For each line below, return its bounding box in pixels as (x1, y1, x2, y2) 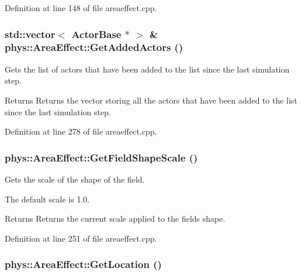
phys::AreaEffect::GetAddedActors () (5, 40, 183, 54)
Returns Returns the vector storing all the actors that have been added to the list (5, 94, 298, 106)
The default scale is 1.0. (5, 192, 90, 205)
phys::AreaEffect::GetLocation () (5, 257, 162, 271)
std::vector (5, 26, 55, 41)
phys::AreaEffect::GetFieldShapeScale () (5, 150, 198, 164)
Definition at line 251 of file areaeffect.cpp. (5, 232, 157, 244)
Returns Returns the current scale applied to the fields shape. (5, 212, 225, 225)
